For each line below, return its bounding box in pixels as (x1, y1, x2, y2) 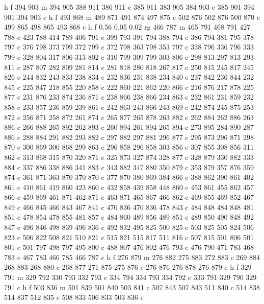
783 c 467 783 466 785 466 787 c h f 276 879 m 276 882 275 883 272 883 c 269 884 (4, 251, 260, 262)
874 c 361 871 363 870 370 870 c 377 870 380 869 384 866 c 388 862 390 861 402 (4, 172, 254, 182)
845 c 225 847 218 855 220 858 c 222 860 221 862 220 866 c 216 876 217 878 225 (4, 81, 254, 92)
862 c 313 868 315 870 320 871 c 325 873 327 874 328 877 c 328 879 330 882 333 (4, 151, 254, 162)
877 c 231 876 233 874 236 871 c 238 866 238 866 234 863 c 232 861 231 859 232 (4, 91, 254, 102)
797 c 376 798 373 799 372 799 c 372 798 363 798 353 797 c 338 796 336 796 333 (4, 41, 254, 52)
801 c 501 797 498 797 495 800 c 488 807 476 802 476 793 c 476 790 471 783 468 (4, 242, 254, 252)
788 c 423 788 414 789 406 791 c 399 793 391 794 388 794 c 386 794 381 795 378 (4, 31, 254, 42)
